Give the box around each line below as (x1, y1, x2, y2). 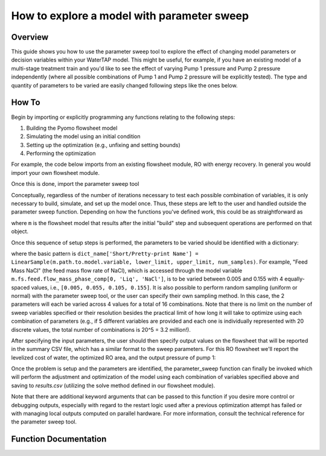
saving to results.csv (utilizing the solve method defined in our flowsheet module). (11, 382, 216, 389)
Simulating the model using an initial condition (26, 133, 141, 140)
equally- (284, 275, 305, 283)
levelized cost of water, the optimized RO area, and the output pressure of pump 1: (11, 353, 216, 361)
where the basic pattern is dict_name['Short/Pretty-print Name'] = (11, 250, 199, 257)
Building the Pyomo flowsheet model (26, 124, 118, 131)
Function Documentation (11, 434, 107, 445)
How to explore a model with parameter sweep (11, 9, 249, 22)
